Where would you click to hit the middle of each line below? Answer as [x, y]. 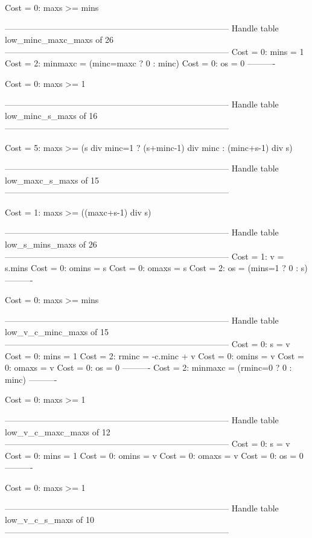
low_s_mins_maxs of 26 [51, 244]
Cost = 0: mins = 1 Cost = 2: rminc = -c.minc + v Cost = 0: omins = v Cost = [154, 355]
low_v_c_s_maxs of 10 [49, 520]
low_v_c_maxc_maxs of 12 [58, 431]
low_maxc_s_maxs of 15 [52, 180]
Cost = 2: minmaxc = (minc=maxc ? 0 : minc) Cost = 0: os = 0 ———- [140, 63]
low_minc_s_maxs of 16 [51, 116]
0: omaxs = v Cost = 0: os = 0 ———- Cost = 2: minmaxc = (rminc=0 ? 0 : [148, 367]
